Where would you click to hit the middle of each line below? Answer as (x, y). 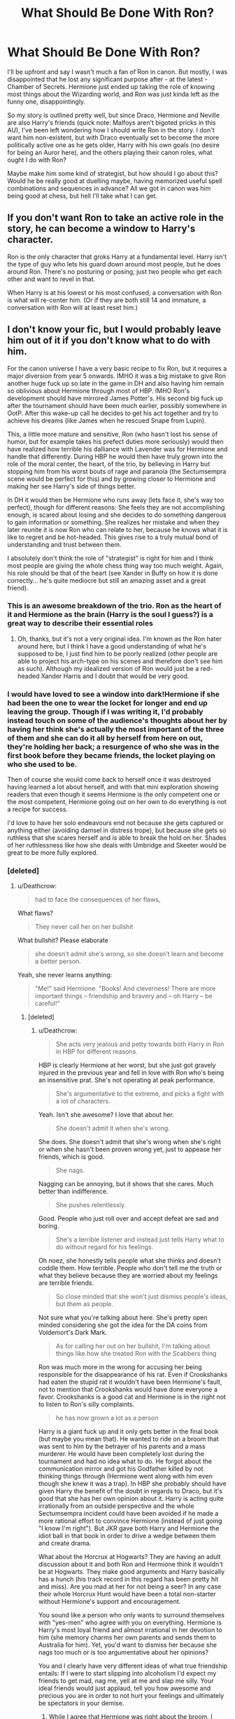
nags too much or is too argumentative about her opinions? (123, 1652)
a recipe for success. (38, 809)
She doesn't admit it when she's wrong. (113, 1128)
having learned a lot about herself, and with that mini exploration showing (113, 787)
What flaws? (35, 913)
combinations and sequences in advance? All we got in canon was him (109, 188)
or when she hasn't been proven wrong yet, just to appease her (130, 1149)
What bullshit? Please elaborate (63, 940)
